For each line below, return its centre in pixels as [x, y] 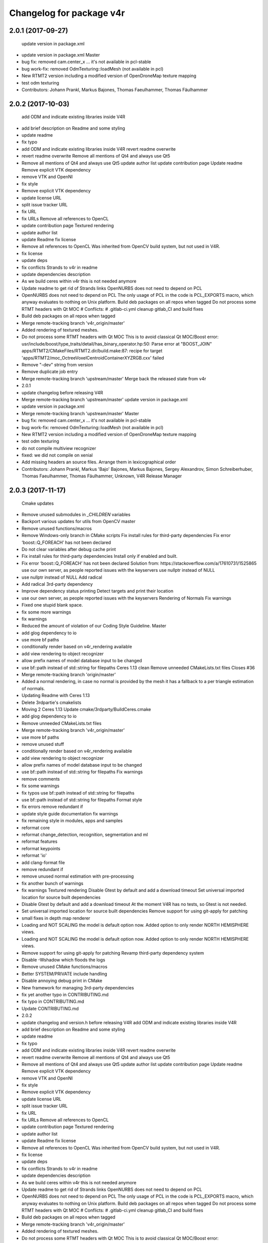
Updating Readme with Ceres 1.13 [56, 696]
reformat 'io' [34, 856]
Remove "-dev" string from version [57, 364]
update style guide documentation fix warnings [70, 813]
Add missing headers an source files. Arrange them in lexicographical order [99, 462]
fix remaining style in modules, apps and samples [72, 821]
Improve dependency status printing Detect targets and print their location [98, 591]
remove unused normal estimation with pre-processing [78, 876]
